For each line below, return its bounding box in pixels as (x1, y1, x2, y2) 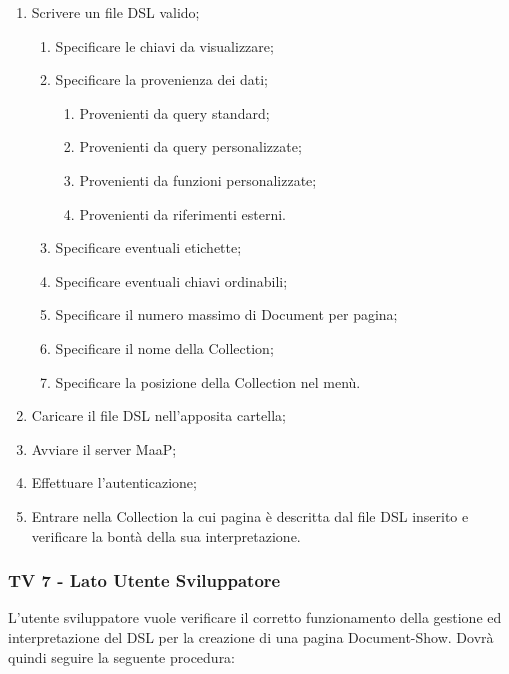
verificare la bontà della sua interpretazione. (31, 525, 301, 546)
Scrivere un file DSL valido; (31, 2, 200, 22)
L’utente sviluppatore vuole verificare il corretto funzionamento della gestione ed (8, 607, 502, 628)
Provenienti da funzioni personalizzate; (79, 169, 317, 190)
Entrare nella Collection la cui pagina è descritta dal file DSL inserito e (31, 505, 469, 526)
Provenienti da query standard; (79, 102, 270, 123)
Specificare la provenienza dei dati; (55, 69, 269, 90)
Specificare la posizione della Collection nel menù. (55, 371, 361, 392)
